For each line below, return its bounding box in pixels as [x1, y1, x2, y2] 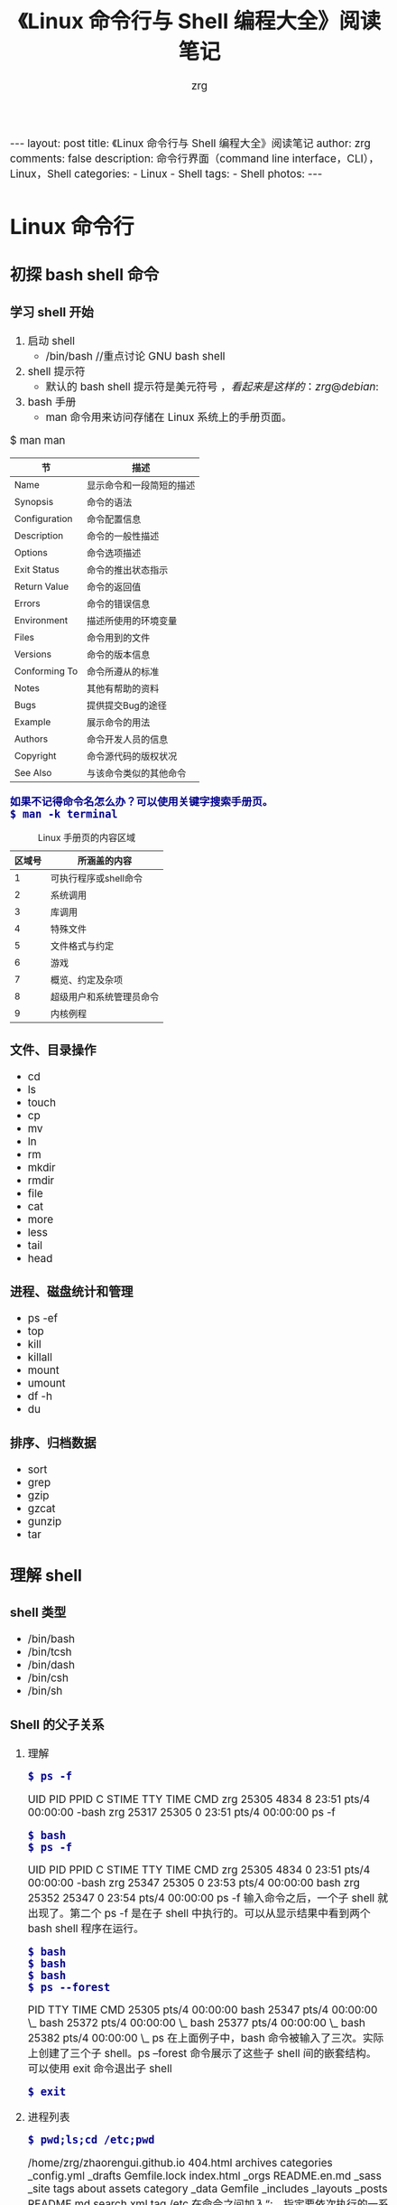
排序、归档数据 [10, 1434, 97, 1451]
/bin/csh [27, 1671, 69, 1686]
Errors [14, 597, 41, 610]
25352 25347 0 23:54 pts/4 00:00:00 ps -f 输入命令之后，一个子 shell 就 [27, 1892, 389, 1906]
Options [14, 547, 48, 559]
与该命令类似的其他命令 [87, 767, 187, 780]
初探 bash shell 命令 [10, 265, 160, 285]
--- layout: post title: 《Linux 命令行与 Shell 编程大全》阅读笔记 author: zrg [10, 136, 371, 150]
